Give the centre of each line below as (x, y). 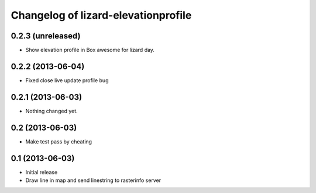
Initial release (42, 172)
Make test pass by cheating (59, 141)
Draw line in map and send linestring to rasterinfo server (93, 180)
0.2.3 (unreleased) (46, 36)
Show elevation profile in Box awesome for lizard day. (90, 50)
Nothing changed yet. (52, 111)
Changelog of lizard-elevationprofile (101, 15)
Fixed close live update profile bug (67, 80)
